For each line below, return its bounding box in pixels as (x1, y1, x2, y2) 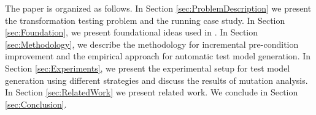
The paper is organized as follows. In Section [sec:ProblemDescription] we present (5, 2, 312, 14)
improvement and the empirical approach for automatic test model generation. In (5, 50, 311, 62)
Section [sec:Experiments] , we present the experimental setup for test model (5, 61, 290, 74)
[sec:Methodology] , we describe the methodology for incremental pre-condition (5, 37, 299, 50)
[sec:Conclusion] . (5, 97, 67, 110)
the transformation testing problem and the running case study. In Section (5, 13, 285, 26)
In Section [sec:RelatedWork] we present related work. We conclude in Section (5, 86, 298, 98)
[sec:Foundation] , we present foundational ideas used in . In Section (5, 26, 258, 39)
